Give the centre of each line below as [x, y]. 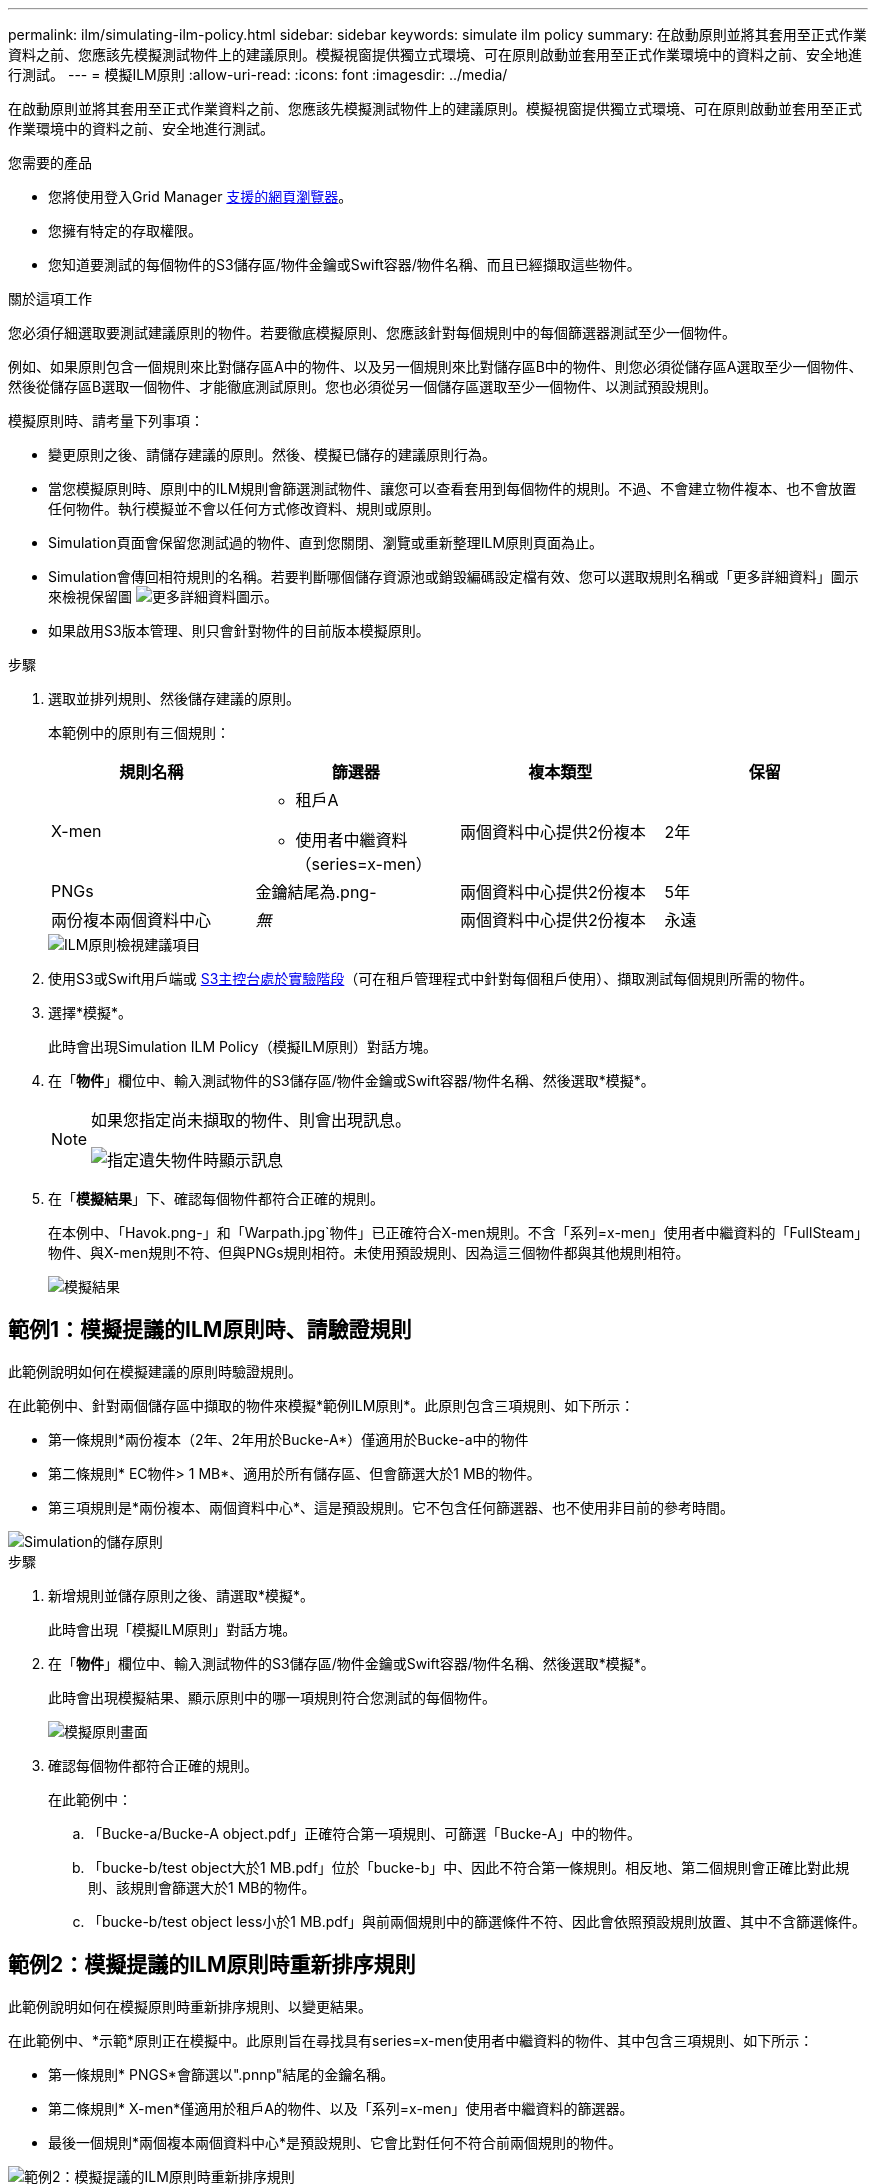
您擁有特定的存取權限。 [125, 230]
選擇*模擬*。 [90, 1012]
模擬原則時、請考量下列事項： [106, 420]
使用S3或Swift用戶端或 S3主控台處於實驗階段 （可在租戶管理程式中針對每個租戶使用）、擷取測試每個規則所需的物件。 [431, 978]
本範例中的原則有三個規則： [139, 732]
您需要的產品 [50, 162]
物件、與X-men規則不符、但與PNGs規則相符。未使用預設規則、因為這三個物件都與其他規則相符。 [369, 1252]
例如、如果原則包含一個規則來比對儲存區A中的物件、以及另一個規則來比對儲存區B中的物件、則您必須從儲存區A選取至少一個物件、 [435, 366]
